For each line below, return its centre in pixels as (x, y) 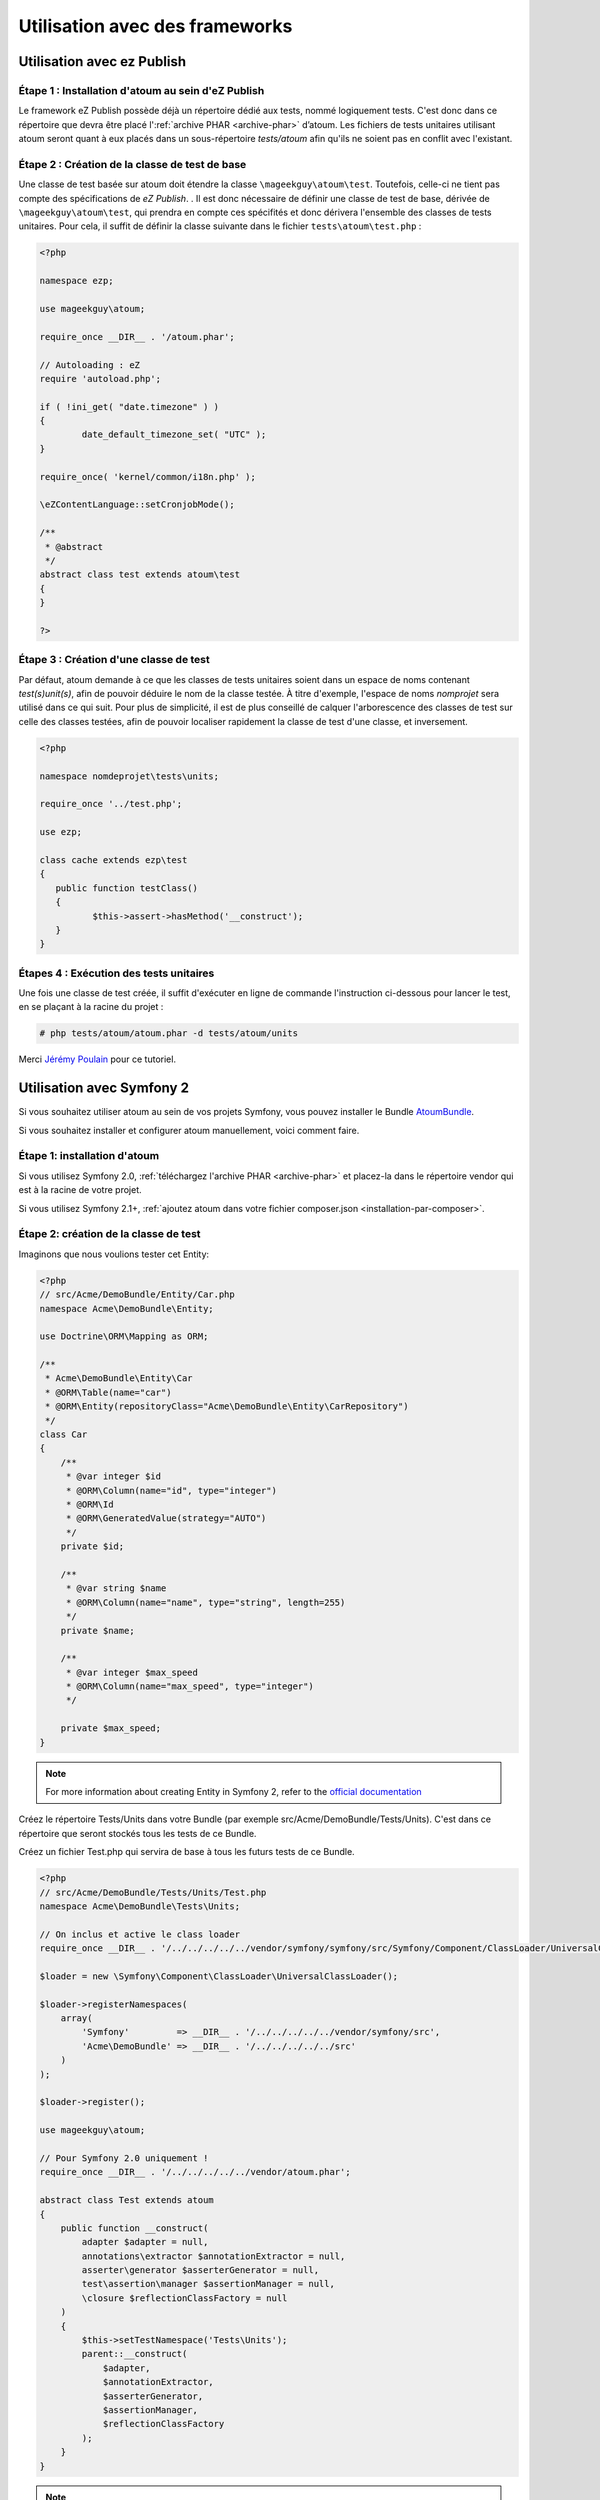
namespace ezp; (76, 281)
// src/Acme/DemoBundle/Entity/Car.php (137, 1294)
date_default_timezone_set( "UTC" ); (174, 434)
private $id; (92, 1546)
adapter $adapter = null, (145, 2242)
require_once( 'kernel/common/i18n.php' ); (148, 476)
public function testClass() (127, 888)
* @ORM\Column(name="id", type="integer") (171, 1490)
